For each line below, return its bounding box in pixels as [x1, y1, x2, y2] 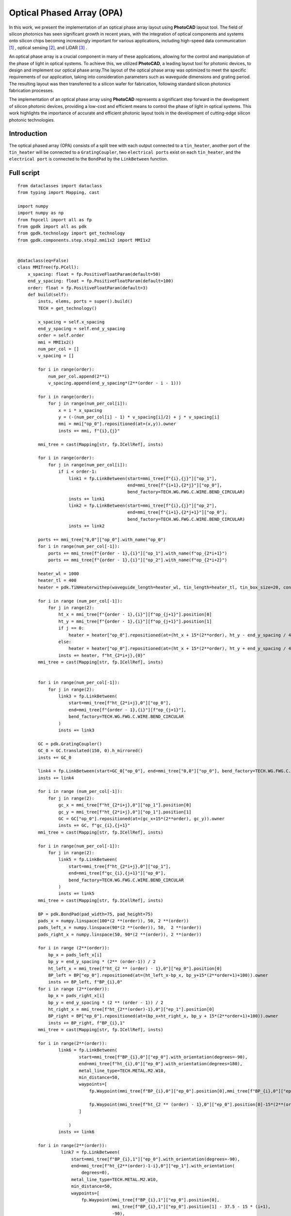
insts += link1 [68, 496, 105, 501]
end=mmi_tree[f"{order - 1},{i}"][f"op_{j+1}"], [68, 707, 187, 713]
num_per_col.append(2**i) [48, 374, 110, 379]
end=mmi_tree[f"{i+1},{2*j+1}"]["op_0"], [127, 510, 227, 515]
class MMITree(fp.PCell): [17, 265, 80, 270]
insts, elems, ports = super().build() [38, 299, 133, 304]
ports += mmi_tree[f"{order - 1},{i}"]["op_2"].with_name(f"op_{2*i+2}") [48, 557, 227, 563]
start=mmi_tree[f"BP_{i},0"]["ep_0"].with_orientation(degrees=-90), [79, 1054, 248, 1060]
